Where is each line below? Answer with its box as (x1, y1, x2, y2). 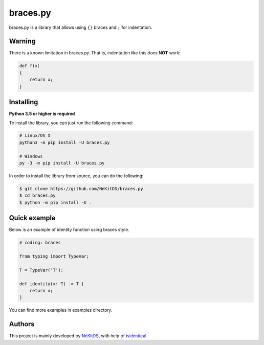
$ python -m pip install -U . (19, 200, 92, 205)
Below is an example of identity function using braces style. (9, 227, 130, 232)
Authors (9, 320, 35, 328)
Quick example (9, 214, 56, 222)
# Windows (19, 153, 43, 159)
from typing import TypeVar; (19, 253, 89, 259)
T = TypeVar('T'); (19, 267, 64, 273)
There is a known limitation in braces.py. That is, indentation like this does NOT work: (9, 50, 181, 56)
